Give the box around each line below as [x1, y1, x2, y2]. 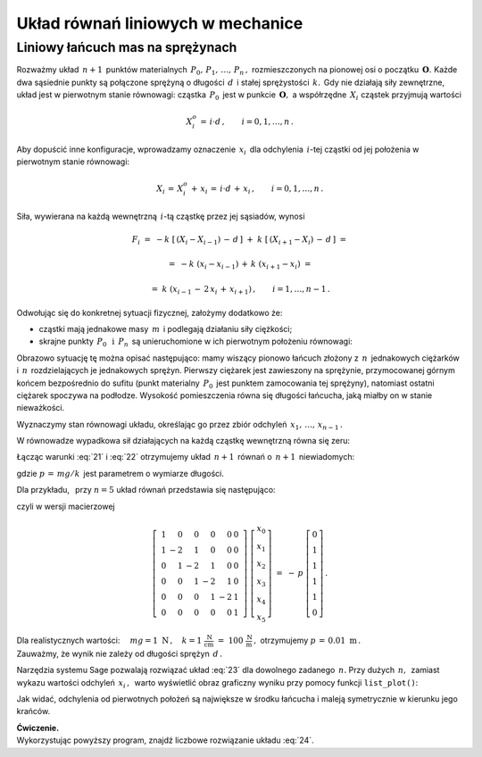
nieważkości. [16, 403, 65, 413]
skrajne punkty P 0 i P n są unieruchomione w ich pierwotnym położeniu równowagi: [38, 336, 353, 349]
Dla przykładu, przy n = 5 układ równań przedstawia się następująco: [16, 485, 276, 495]
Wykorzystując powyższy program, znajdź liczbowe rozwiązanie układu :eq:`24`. [16, 735, 314, 745]
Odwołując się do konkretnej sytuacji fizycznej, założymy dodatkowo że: [16, 307, 283, 318]
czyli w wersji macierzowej [16, 501, 115, 512]
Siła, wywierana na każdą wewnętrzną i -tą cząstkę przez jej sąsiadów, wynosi [16, 211, 305, 221]
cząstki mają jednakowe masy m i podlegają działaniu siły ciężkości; [38, 323, 293, 334]
